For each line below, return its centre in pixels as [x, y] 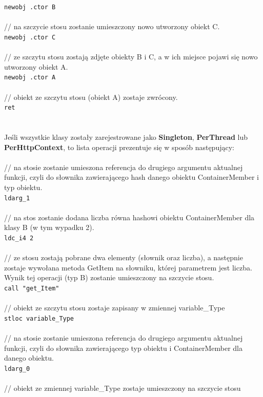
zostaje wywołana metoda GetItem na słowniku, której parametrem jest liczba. [128, 267]
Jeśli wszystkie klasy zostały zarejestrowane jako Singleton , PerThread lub [126, 137]
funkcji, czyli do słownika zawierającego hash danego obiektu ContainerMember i [131, 177]
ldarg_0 [17, 369]
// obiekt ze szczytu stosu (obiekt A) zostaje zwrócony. [91, 97]
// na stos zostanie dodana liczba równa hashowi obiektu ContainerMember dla [129, 217]
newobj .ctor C [30, 37]
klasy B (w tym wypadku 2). [49, 227]
